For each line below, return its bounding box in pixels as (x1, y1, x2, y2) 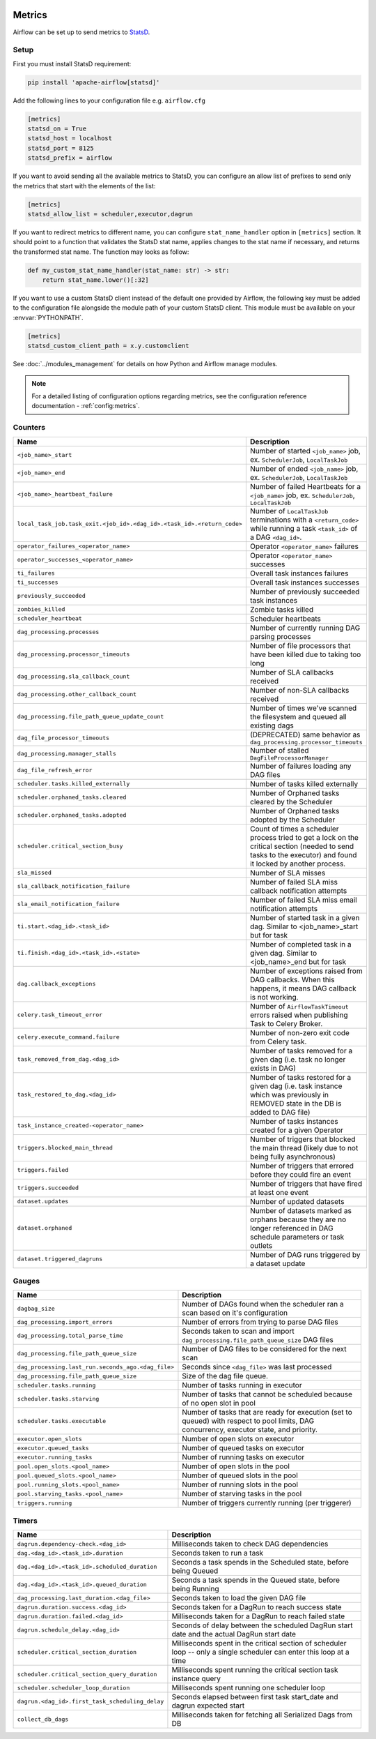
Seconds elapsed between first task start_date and (171, 1692, 338, 1701)
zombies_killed (17, 605, 65, 613)
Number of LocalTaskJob (249, 506, 329, 515)
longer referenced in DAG (249, 1223, 334, 1233)
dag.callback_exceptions (17, 980, 96, 987)
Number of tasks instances (249, 1116, 338, 1126)
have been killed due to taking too (249, 649, 361, 659)
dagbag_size (17, 1304, 55, 1312)
